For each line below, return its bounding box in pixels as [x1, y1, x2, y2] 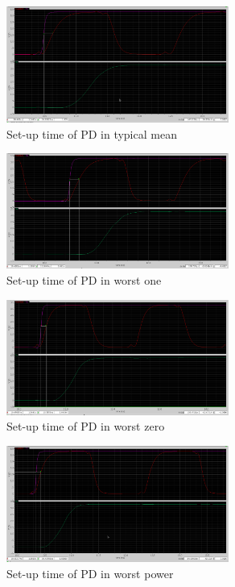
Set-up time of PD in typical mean [6, 125, 177, 142]
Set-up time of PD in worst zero [6, 418, 165, 435]
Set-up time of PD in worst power [6, 565, 174, 581]
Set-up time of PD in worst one [6, 271, 162, 288]
